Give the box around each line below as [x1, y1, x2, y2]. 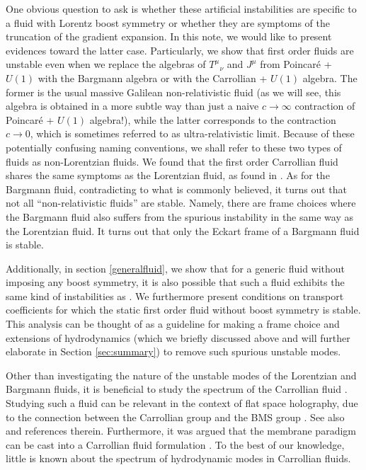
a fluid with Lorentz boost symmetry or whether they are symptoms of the [6, 15, 331, 30]
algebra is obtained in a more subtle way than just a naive [6, 98, 259, 113]
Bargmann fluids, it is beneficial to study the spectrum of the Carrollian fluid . [6, 382, 348, 396]
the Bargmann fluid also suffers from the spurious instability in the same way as [6, 209, 353, 224]
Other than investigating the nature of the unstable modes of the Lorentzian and [6, 367, 357, 382]
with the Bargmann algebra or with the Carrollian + [38, 70, 268, 85]
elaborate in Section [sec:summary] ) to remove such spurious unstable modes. [6, 344, 341, 359]
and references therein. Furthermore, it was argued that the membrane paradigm [6, 423, 356, 438]
